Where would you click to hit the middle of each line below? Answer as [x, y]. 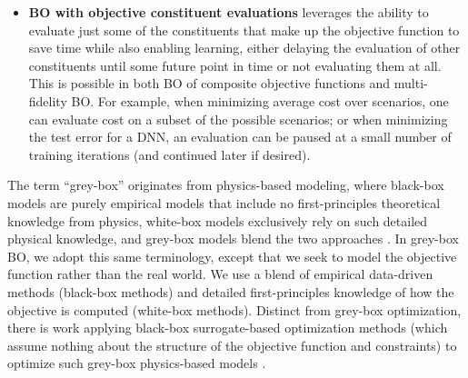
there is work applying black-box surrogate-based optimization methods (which [228, 328]
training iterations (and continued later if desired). [169, 154]
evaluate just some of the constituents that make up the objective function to [244, 30]
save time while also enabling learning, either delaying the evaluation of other [244, 48]
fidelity [48, 100]
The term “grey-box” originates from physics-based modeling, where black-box [226, 185]
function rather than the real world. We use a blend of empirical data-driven [220, 274]
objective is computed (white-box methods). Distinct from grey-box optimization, [234, 309]
